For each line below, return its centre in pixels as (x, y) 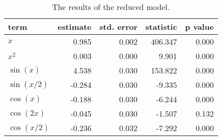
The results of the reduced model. (111, 7)
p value (199, 27)
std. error (118, 27)
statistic (161, 27)
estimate (75, 27)
